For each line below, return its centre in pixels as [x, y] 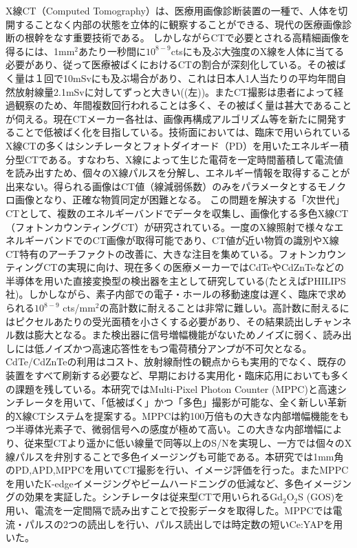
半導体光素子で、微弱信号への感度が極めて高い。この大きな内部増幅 [169, 429]
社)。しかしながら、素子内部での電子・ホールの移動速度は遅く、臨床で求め [176, 294]
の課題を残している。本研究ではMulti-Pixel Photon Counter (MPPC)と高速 [171, 388]
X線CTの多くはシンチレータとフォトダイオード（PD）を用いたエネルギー [172, 145]
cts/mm [79, 308]
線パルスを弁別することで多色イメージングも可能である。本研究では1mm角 [175, 456]
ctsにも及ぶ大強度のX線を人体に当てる [258, 51]
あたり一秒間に [112, 51]
